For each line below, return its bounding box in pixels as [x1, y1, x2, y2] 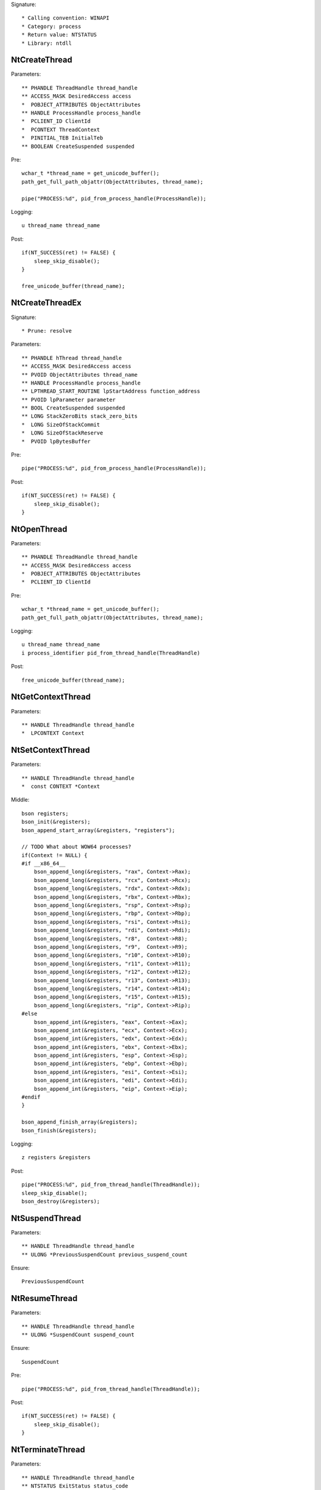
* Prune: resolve [21, 327, 72, 334]
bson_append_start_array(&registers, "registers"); [21, 827, 175, 834]
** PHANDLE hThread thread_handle [21, 355, 122, 361]
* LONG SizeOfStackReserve [21, 430, 103, 436]
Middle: [11, 796, 30, 803]
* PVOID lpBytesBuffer [21, 438, 91, 445]
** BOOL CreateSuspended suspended [21, 405, 125, 411]
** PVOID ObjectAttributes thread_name [21, 371, 138, 378]
